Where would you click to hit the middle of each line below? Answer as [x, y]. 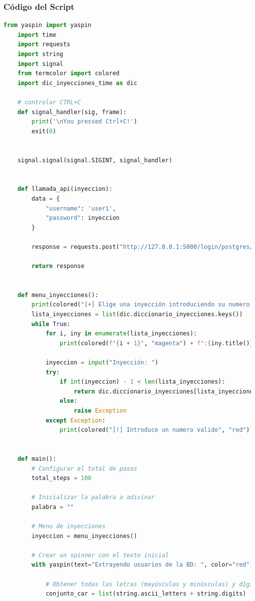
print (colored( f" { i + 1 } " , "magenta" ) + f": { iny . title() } [156, 343]
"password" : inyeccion [83, 218]
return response [58, 266]
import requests [44, 45]
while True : [51, 324]
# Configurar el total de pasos [85, 468]
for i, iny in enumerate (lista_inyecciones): [121, 334]
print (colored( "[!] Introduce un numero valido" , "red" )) [156, 430]
